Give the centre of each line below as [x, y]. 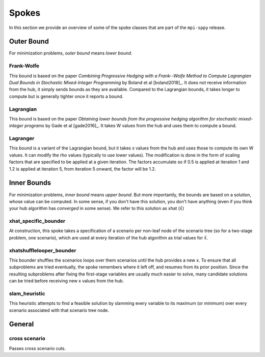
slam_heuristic [27, 294]
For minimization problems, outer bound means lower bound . [71, 53]
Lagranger [22, 139]
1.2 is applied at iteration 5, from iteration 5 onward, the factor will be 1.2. [83, 169]
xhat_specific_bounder [37, 221]
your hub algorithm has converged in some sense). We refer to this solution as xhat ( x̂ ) [96, 208]
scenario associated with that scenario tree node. [59, 310]
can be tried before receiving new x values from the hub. [66, 281]
